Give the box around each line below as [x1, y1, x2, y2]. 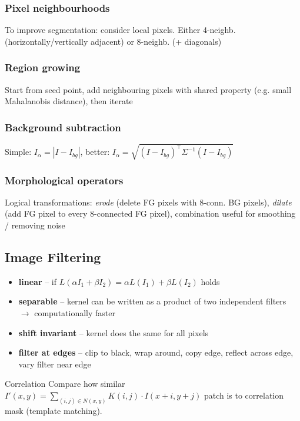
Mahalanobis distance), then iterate [5, 95, 133, 107]
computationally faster [34, 306, 115, 319]
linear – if [18, 275, 57, 287]
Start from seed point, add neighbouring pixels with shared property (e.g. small [5, 83, 292, 95]
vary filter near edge [18, 357, 91, 370]
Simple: [5, 145, 32, 158]
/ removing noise [5, 218, 65, 231]
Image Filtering [5, 247, 101, 266]
